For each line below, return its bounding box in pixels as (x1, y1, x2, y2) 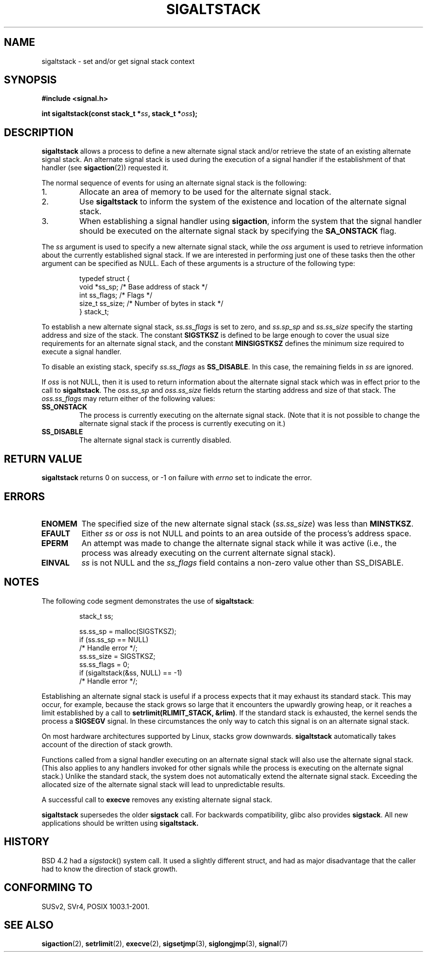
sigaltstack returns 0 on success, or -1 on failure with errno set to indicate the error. (41, 473, 312, 482)
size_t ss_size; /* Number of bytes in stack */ (79, 299, 223, 308)
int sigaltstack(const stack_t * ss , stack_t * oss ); (41, 109, 198, 118)
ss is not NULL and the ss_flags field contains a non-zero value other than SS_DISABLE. (81, 557, 404, 568)
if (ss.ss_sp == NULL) (79, 635, 149, 644)
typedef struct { (79, 274, 130, 283)
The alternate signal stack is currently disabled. (79, 436, 232, 445)
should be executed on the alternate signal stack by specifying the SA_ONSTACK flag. (79, 226, 397, 236)
